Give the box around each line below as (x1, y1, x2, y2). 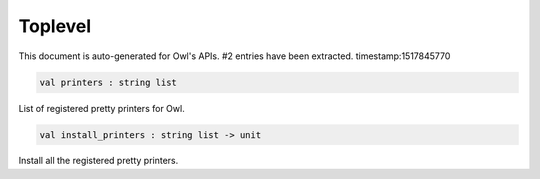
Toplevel (18, 15, 92, 37)
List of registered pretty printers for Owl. (18, 102, 185, 114)
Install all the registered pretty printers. (18, 155, 179, 167)
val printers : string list (39, 76, 177, 88)
